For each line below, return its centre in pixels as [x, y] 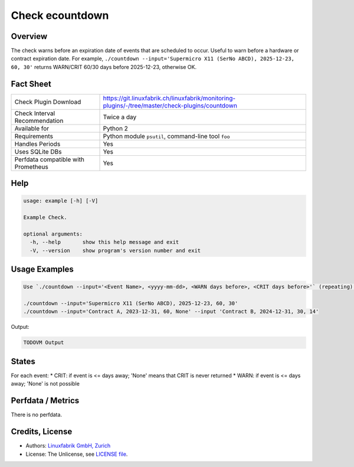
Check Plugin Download [48, 102]
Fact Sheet [31, 84]
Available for [32, 128]
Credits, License [42, 432]
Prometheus [31, 166]
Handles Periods [37, 143]
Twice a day [120, 117]
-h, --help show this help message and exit [104, 242]
